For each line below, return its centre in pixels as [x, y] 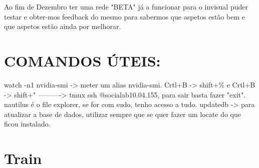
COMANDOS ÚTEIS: [82, 60]
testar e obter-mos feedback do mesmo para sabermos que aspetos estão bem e [124, 16]
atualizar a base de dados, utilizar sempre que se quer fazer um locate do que [122, 114]
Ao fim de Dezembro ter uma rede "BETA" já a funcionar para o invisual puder [126, 6]
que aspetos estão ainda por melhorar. [63, 26]
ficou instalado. [27, 124]
